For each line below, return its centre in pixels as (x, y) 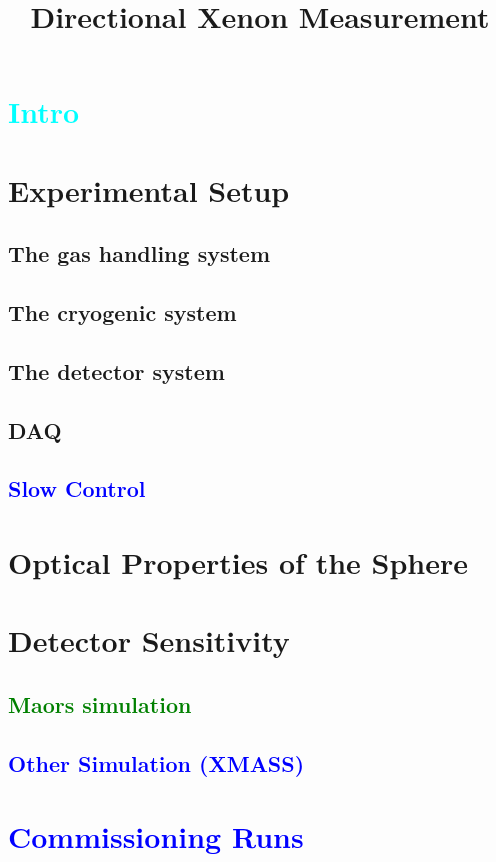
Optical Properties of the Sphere (238, 562)
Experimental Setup (149, 189)
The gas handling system (139, 253)
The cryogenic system (122, 312)
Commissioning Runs (156, 836)
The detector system (116, 370)
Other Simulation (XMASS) (156, 762)
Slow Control (77, 488)
